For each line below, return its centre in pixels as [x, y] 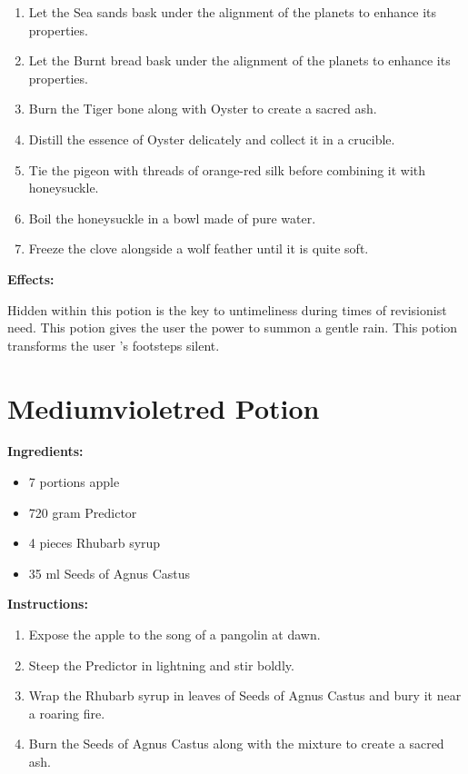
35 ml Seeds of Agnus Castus [110, 573]
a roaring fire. [67, 713]
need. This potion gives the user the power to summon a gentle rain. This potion [233, 327]
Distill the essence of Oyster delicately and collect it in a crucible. [212, 139]
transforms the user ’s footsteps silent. [114, 345]
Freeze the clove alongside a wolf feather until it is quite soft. [199, 248]
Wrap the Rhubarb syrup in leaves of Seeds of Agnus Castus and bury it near [245, 695]
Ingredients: [45, 451]
